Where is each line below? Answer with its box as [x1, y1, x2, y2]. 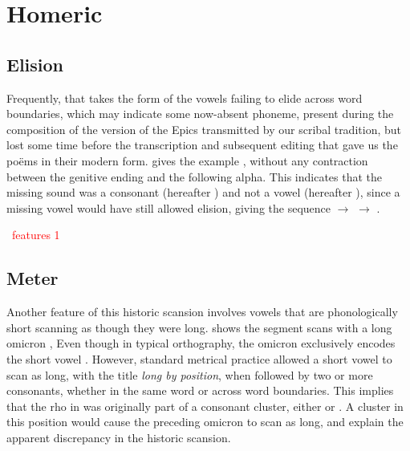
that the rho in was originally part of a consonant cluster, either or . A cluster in [6, 397, 404, 414]
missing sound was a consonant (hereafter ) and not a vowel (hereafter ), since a [6, 184, 400, 201]
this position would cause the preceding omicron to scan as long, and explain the [6, 413, 404, 430]
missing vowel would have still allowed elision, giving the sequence [6, 199, 331, 216]
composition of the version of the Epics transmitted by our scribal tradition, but [6, 120, 401, 137]
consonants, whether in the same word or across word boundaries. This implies [6, 382, 394, 399]
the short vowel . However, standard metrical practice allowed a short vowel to [6, 350, 392, 367]
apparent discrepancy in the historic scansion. [6, 429, 231, 445]
